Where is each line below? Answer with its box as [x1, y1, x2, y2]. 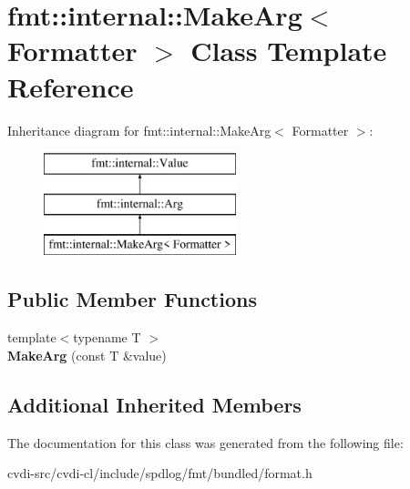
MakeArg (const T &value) [7, 345, 167, 364]
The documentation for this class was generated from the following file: [7, 433, 404, 452]
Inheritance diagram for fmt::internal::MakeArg [7, 120, 272, 139]
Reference [7, 67, 134, 105]
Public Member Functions [7, 285, 257, 313]
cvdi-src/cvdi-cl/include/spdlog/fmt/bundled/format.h [7, 464, 313, 483]
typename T [73, 328, 141, 347]
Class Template [190, 32, 387, 69]
